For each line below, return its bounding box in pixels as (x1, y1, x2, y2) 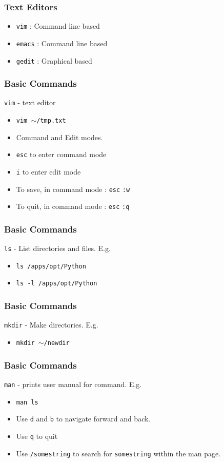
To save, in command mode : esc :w (16, 183, 130, 194)
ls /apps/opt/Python (16, 262, 86, 270)
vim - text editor (4, 97, 56, 108)
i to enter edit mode (16, 166, 81, 177)
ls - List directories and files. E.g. (4, 243, 111, 254)
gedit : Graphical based (16, 55, 92, 66)
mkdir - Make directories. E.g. (4, 319, 98, 330)
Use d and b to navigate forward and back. (16, 413, 151, 424)
